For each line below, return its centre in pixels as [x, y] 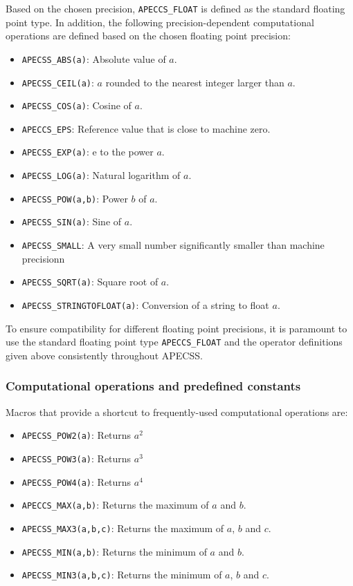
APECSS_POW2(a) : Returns [76, 435]
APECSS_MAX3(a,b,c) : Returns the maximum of [123, 528]
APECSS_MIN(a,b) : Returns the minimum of [114, 551]
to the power [127, 152]
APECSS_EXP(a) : [55, 152]
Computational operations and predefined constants [153, 386]
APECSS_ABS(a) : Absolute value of [94, 58]
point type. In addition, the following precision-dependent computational [160, 22]
